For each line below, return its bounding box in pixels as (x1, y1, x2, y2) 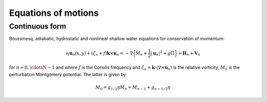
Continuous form (9, 22, 66, 31)
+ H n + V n (178, 50, 200, 57)
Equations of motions (9, 7, 99, 18)
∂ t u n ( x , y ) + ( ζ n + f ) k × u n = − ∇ (65, 50, 133, 57)
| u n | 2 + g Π (150, 50, 175, 57)
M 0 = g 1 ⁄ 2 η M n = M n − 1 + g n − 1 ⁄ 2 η (95, 84, 171, 91)
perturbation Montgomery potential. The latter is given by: (9, 71, 128, 77)
